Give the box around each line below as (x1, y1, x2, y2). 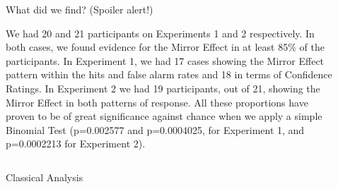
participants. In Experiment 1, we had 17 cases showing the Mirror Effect (6, 53, 325, 68)
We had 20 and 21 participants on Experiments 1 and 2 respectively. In (6, 25, 315, 40)
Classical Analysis (6, 169, 83, 184)
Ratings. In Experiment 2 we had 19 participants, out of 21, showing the (6, 80, 320, 95)
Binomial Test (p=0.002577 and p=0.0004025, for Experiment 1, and (6, 122, 305, 137)
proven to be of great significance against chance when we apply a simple (6, 109, 322, 123)
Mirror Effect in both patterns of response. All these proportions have (6, 94, 308, 109)
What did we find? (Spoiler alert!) (6, 2, 153, 16)
